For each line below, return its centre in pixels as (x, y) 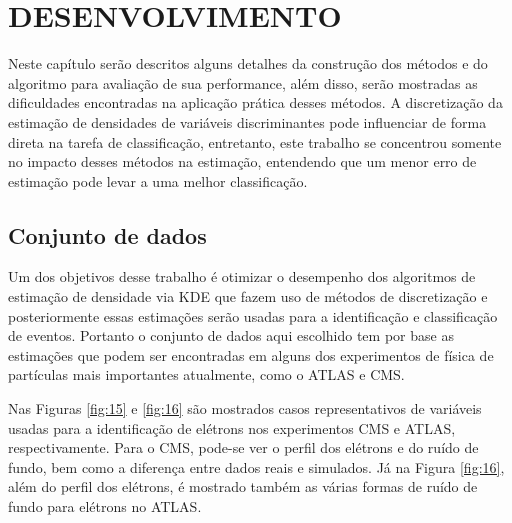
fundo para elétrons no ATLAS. (105, 506)
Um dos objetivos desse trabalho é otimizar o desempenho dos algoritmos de (242, 276)
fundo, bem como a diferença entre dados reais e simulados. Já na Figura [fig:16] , (256, 466)
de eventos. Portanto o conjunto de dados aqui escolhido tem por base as (231, 335)
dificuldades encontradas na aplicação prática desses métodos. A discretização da (255, 102)
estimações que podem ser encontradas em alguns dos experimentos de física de (251, 354)
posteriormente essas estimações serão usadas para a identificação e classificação (253, 315)
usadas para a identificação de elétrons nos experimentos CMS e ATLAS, (232, 427)
